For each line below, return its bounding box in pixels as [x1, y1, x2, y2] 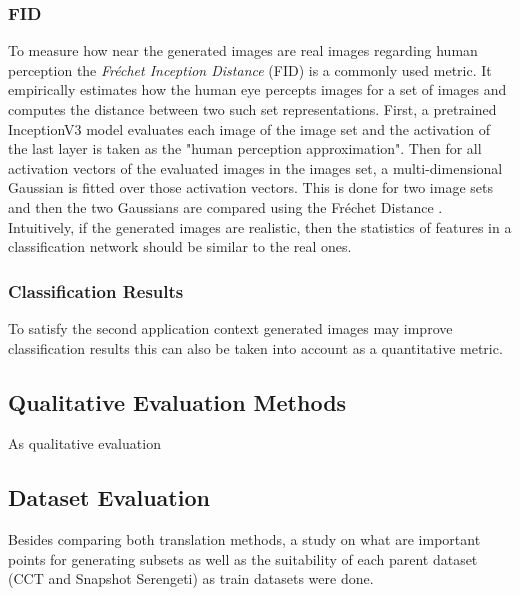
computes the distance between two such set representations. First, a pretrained [8, 99, 497, 119]
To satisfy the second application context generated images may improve [8, 317, 453, 338]
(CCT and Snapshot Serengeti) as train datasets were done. [8, 568, 374, 589]
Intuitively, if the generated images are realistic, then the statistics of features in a [8, 216, 512, 237]
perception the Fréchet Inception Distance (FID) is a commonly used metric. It [8, 59, 492, 80]
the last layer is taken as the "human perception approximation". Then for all [8, 138, 482, 159]
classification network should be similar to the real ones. [8, 236, 352, 257]
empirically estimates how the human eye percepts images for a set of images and [8, 79, 507, 100]
